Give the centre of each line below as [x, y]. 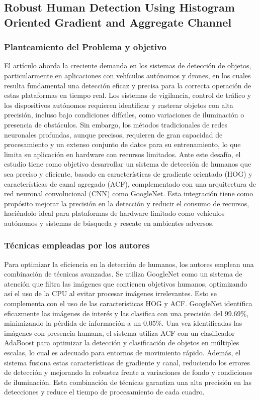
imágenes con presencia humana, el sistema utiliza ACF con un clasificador [119, 332]
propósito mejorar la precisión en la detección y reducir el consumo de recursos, [127, 203]
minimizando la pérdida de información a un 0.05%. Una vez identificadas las [123, 323]
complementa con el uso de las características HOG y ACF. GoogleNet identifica [128, 303]
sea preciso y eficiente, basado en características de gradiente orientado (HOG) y [128, 173]
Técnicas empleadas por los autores [77, 245]
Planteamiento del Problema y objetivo [85, 47]
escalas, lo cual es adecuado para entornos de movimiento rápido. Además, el [122, 353]
